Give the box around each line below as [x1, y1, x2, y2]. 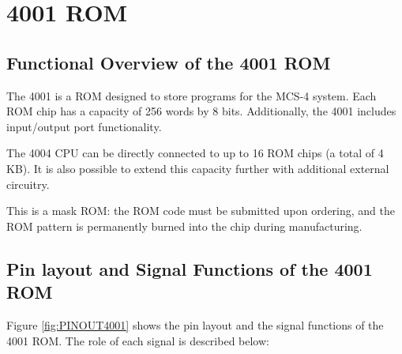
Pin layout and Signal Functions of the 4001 [6, 256, 373, 281]
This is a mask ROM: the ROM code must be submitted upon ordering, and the [6, 202, 396, 219]
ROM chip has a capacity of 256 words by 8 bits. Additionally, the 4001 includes [6, 103, 396, 119]
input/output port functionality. [6, 118, 162, 134]
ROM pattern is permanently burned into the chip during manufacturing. [6, 217, 363, 234]
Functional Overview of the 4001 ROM [6, 50, 331, 74]
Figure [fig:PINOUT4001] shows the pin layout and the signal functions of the [6, 316, 384, 333]
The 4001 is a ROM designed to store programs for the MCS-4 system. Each [6, 87, 377, 104]
